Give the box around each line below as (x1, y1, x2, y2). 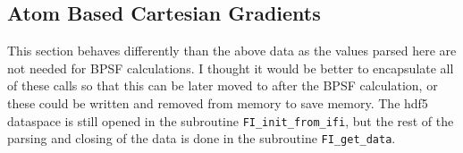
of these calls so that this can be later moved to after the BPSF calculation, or (7, 76, 438, 95)
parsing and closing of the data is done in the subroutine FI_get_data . (7, 129, 396, 148)
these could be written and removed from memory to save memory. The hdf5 (7, 93, 428, 112)
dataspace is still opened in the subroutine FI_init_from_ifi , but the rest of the (7, 111, 454, 130)
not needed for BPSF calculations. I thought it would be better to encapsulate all (7, 58, 454, 77)
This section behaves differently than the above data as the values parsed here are (7, 41, 457, 60)
